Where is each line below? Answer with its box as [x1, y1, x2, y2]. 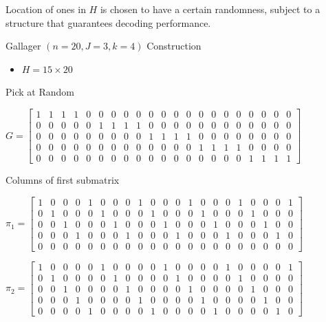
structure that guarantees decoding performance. [6, 15, 211, 30]
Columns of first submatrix [6, 173, 120, 187]
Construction [146, 39, 202, 53]
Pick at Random [6, 85, 74, 99]
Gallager [6, 39, 41, 53]
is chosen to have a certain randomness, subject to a [100, 2, 320, 16]
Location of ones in [6, 2, 86, 16]
